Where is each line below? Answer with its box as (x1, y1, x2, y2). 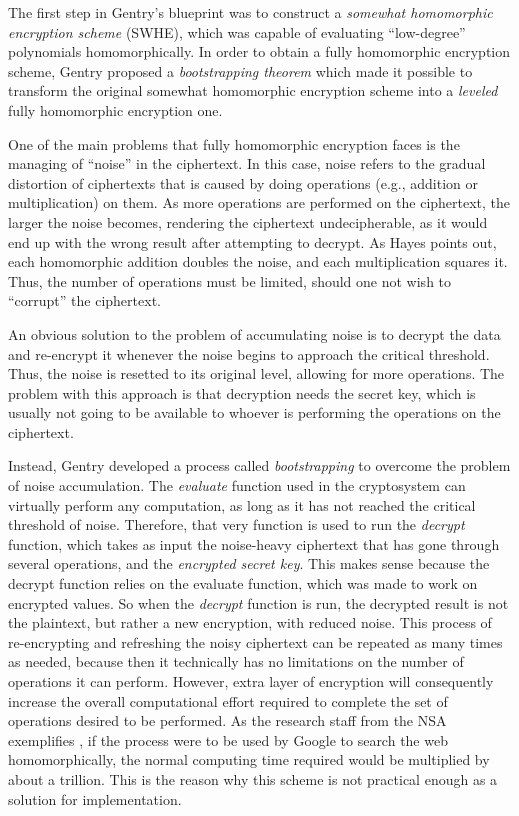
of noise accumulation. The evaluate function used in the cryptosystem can (8, 475, 466, 496)
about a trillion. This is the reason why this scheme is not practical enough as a (8, 768, 498, 789)
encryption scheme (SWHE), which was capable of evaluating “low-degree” (8, 21, 466, 42)
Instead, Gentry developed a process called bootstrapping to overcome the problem (8, 455, 511, 476)
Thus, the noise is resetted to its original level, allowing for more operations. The (8, 363, 505, 384)
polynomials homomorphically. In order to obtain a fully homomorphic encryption (8, 41, 511, 62)
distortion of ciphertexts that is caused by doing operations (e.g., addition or (8, 172, 478, 193)
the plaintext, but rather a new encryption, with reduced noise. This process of (8, 612, 492, 633)
